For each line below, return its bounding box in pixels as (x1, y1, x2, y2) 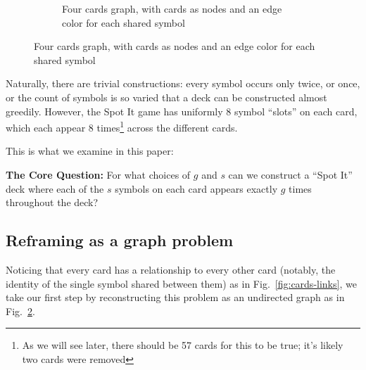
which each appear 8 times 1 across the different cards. (6, 118, 238, 134)
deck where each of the (6, 181, 104, 196)
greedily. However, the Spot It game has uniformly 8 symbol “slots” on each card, (6, 103, 358, 118)
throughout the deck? (6, 195, 99, 210)
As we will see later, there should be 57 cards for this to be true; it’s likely (22, 338, 343, 352)
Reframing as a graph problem (6, 229, 234, 251)
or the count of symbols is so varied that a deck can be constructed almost (6, 89, 327, 104)
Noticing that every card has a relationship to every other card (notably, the (6, 262, 336, 276)
